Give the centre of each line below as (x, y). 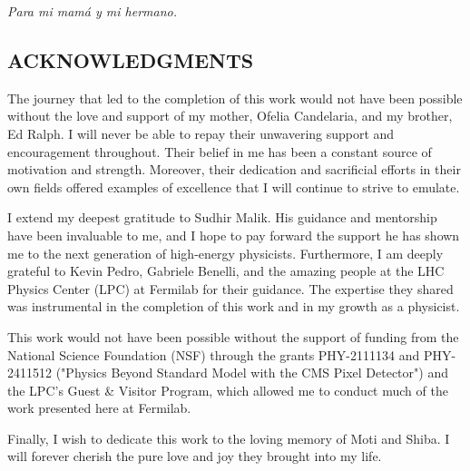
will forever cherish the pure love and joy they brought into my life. (195, 456)
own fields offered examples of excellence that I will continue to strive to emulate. (234, 186)
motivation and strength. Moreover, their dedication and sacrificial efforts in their (234, 169)
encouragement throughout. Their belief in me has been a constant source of (220, 151)
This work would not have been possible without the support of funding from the (233, 336)
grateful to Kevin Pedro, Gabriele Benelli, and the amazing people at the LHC (226, 271)
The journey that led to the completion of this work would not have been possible (235, 98)
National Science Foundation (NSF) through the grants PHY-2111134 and (214, 354)
